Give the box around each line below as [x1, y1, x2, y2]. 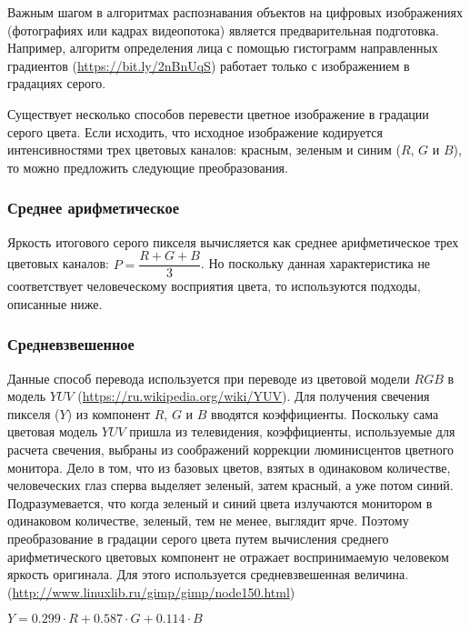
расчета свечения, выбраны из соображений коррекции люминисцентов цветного [7, 440, 455, 458]
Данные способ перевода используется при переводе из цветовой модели [7, 368, 410, 387]
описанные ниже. [7, 294, 103, 313]
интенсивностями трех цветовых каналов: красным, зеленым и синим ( [7, 140, 401, 159]
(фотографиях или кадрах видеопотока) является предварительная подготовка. [7, 20, 439, 39]
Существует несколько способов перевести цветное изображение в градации [7, 104, 429, 123]
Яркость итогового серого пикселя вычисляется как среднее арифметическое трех [7, 232, 459, 251]
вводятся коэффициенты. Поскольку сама [211, 404, 439, 423]
